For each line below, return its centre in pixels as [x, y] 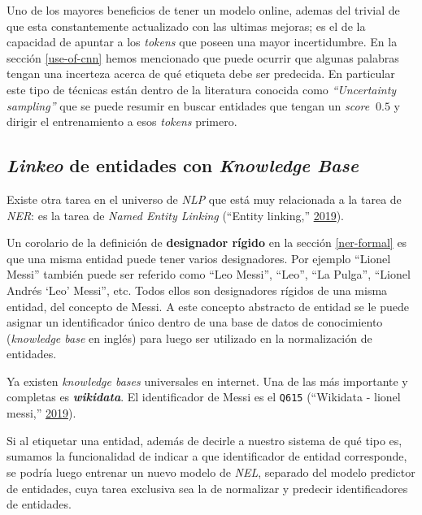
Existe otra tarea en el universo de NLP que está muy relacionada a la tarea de [204, 199]
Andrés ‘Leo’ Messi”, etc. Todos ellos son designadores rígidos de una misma [197, 290]
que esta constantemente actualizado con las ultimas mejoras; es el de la [186, 26]
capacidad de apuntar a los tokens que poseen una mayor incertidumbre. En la [202, 42]
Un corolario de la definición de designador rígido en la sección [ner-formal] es [207, 242]
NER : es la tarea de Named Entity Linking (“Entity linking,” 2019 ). [175, 215]
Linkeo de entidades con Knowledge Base [183, 165]
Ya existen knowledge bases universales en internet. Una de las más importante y [207, 381]
